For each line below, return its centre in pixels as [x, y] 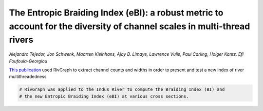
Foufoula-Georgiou [28, 61]
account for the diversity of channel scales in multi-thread [130, 26]
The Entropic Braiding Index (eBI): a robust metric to [116, 13]
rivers [21, 40]
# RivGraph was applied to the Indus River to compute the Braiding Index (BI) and [122, 89]
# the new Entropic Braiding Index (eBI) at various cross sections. [104, 96]
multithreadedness [28, 77]
